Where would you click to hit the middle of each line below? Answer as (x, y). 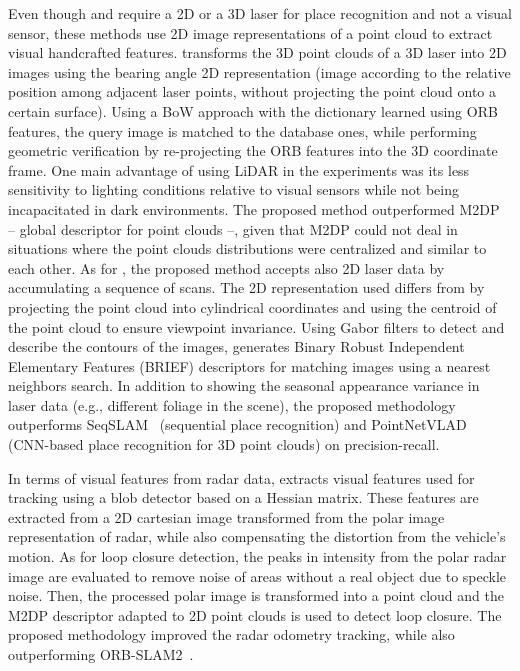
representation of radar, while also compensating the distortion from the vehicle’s (257, 536)
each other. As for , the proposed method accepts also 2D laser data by (226, 267)
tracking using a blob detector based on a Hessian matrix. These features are (243, 497)
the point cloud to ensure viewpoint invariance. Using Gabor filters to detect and (256, 326)
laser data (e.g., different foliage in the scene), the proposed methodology (232, 404)
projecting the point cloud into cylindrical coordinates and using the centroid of (252, 306)
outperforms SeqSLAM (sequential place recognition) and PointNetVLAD (237, 424)
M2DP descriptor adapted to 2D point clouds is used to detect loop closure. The (255, 614)
